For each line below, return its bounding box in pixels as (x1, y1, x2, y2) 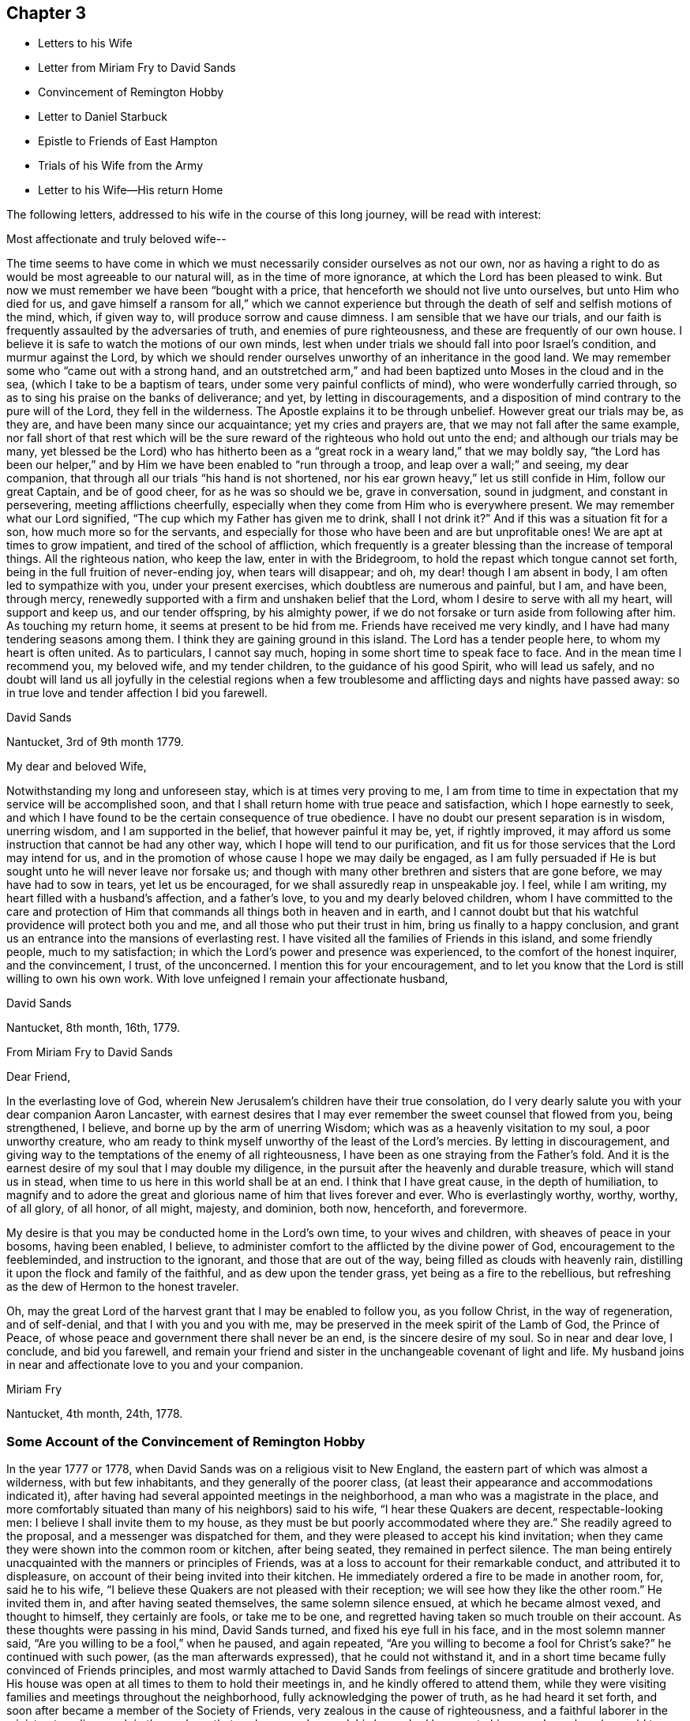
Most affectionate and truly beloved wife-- (6, 232, 227, 246)
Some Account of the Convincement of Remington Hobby (6, 1433, 366, 1449)
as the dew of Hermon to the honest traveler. (6, 1280, 239, 1294)
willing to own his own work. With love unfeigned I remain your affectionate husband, (6, 972, 448, 986)
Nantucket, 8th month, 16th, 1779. (6, 1021, 181, 1035)
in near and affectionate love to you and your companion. (6, 1358, 304, 1372)
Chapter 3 (6, 3, 87, 23)
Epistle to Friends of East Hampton (38, 134, 218, 148)
